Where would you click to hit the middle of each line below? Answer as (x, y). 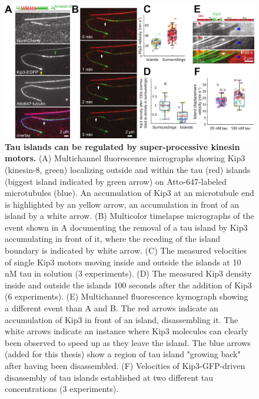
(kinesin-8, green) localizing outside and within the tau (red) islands (128, 169)
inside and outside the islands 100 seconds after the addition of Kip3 (128, 285)
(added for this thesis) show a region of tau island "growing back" (123, 354)
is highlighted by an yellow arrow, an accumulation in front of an (122, 204)
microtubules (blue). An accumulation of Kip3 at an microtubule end (129, 193)
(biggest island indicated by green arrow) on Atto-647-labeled (116, 181)
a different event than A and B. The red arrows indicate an (112, 308)
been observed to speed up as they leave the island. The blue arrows (128, 342)
